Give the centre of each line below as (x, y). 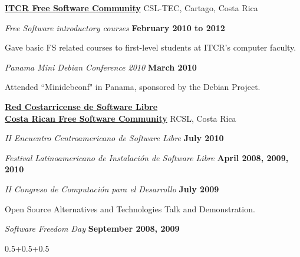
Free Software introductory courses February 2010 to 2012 (115, 27)
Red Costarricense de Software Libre (81, 106)
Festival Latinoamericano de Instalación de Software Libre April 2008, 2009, (147, 157)
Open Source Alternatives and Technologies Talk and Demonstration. (130, 208)
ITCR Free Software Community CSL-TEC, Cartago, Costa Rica (131, 8)
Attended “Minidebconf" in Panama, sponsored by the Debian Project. (133, 87)
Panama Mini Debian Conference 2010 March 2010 (101, 67)
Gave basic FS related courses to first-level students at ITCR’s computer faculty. (151, 47)
